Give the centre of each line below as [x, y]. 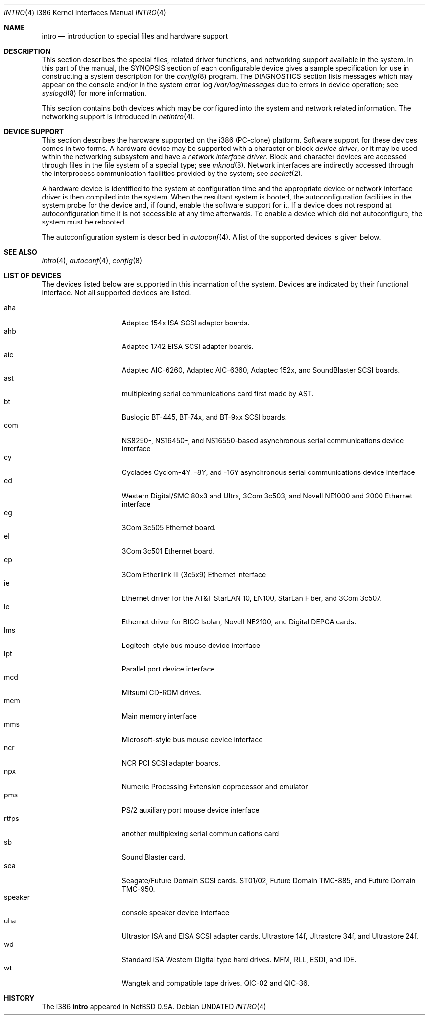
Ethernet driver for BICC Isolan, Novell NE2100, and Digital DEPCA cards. [239, 622]
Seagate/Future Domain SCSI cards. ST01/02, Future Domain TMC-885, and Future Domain [269, 881]
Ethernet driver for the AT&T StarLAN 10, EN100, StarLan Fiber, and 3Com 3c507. [252, 598]
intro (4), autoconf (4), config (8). [93, 261]
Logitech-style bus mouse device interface [191, 645]
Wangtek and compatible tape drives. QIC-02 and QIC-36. [215, 983]
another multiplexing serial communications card [200, 833]
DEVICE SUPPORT [34, 132]
